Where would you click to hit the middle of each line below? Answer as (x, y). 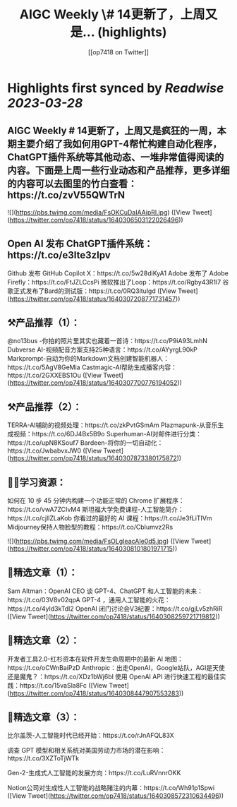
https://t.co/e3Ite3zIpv (59, 255)
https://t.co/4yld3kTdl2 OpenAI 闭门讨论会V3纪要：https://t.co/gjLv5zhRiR (115, 609)
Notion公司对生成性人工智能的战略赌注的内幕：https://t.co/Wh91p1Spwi (111, 788)
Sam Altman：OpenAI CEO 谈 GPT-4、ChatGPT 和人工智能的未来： (105, 591)
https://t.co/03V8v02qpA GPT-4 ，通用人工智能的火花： (89, 599)
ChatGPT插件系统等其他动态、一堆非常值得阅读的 (116, 157)
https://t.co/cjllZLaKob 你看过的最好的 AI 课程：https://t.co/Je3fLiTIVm (110, 518)
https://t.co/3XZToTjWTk (43, 758)
